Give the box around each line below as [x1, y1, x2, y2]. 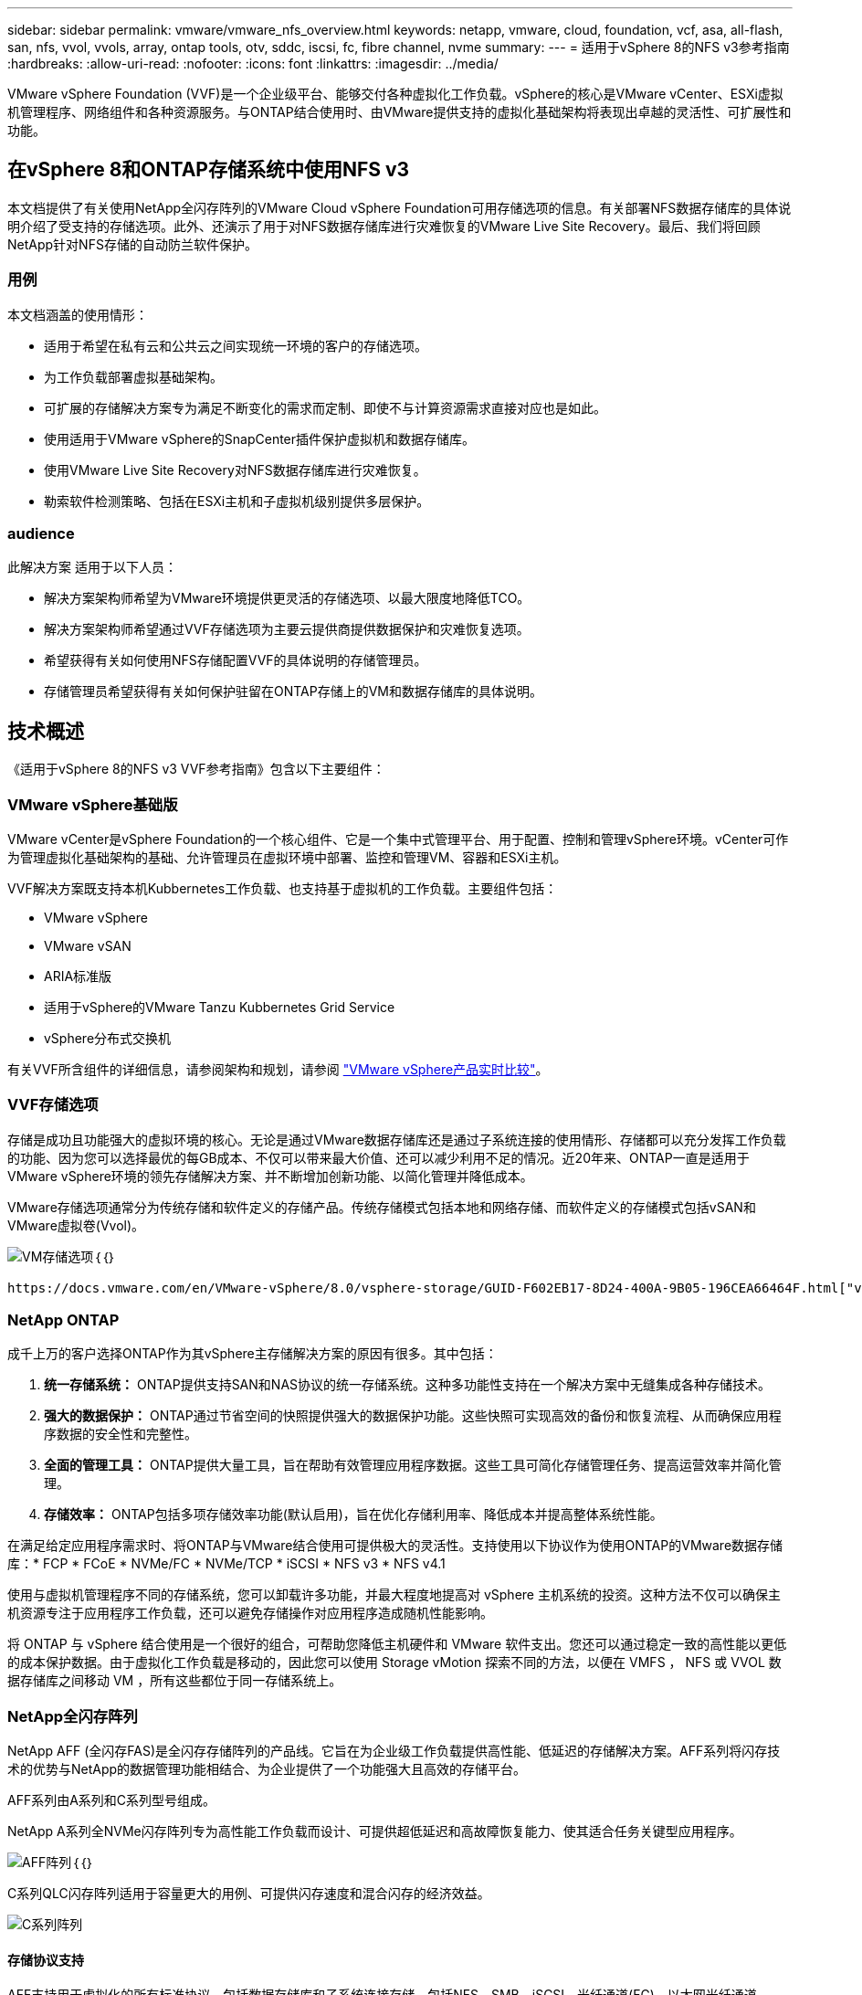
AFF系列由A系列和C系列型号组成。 [7, 1792, 216, 1809]
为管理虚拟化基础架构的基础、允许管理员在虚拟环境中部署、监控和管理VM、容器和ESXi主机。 [7, 849, 567, 865]
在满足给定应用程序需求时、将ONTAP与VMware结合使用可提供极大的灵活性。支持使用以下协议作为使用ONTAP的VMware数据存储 [7, 1537, 783, 1554]
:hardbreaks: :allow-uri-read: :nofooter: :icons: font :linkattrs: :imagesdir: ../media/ [7, 56, 499, 71]
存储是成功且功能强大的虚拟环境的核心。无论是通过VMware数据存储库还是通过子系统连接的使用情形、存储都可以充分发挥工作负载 [7, 1131, 786, 1147]
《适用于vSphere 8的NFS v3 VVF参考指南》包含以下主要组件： [7, 761, 385, 777]
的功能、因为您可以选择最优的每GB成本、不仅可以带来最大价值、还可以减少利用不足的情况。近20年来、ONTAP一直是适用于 [7, 1149, 750, 1166]
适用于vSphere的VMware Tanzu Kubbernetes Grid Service [44, 998, 395, 1015]
